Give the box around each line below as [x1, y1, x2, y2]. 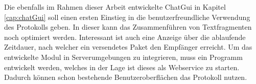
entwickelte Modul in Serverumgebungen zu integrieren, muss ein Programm [4, 51, 243, 62]
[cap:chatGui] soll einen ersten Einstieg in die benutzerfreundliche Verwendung [4, 11, 250, 22]
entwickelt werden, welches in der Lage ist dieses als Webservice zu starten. [4, 61, 240, 72]
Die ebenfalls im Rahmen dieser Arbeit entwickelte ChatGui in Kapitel [4, 2, 226, 12]
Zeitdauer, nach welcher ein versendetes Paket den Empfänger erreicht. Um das [4, 41, 252, 52]
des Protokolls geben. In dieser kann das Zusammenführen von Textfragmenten [4, 22, 252, 32]
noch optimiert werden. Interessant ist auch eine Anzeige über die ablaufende [4, 31, 246, 42]
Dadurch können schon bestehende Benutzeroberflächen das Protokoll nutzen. [4, 72, 247, 82]
